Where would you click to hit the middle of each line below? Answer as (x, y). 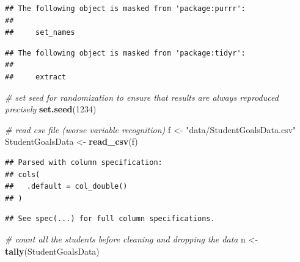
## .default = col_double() (66, 187)
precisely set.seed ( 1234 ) (51, 109)
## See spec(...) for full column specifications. (110, 219)
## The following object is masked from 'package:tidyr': (125, 53)
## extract (36, 77)
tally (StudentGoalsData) (52, 251)
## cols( (23, 174)
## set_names (40, 33)
